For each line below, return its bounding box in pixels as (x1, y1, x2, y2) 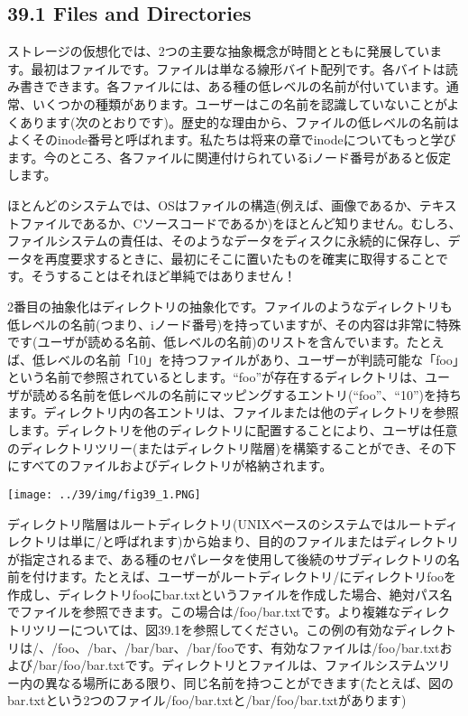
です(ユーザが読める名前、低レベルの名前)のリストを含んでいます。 (7, 332, 407, 351)
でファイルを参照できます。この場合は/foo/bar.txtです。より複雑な (7, 602, 401, 621)
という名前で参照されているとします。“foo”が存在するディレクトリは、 (7, 367, 426, 386)
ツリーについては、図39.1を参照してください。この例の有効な (32, 620, 395, 639)
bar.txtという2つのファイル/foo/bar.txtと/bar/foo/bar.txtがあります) (7, 691, 407, 710)
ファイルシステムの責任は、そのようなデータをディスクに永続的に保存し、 (7, 231, 448, 250)
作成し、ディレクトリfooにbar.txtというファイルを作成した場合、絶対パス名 (7, 584, 453, 603)
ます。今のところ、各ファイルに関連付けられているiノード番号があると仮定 (7, 147, 452, 166)
